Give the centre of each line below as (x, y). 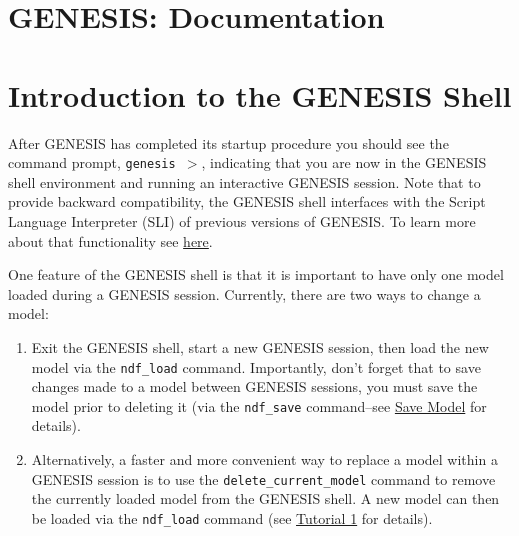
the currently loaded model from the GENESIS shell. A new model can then (265, 498)
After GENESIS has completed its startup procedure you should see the (228, 142)
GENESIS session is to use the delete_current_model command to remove (263, 478)
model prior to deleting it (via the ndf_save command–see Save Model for (259, 405)
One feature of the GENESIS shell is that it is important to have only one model (256, 274)
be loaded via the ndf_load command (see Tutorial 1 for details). (232, 517)
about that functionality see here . (110, 240)
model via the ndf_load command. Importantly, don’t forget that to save (256, 366)
